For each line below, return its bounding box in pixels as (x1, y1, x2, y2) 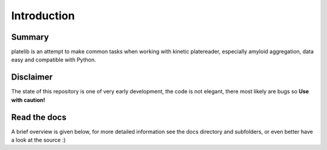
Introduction (11, 9, 75, 22)
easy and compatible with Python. (11, 56, 96, 63)
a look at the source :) (11, 136, 66, 144)
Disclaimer (11, 72, 53, 83)
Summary (11, 32, 49, 42)
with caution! (11, 96, 45, 104)
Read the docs (11, 112, 67, 122)
